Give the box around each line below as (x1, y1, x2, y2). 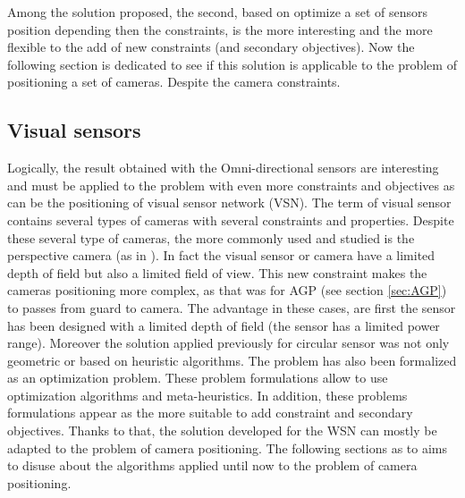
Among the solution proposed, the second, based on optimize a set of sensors (7, 3, 428, 21)
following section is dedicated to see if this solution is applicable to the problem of (7, 55, 457, 73)
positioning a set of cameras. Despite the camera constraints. (7, 72, 341, 91)
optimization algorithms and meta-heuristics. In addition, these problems (7, 385, 408, 404)
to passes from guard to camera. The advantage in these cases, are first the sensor (7, 298, 456, 317)
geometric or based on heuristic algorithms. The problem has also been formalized (7, 350, 457, 369)
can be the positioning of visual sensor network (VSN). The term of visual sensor (7, 193, 452, 212)
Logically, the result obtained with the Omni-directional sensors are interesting (7, 158, 439, 177)
